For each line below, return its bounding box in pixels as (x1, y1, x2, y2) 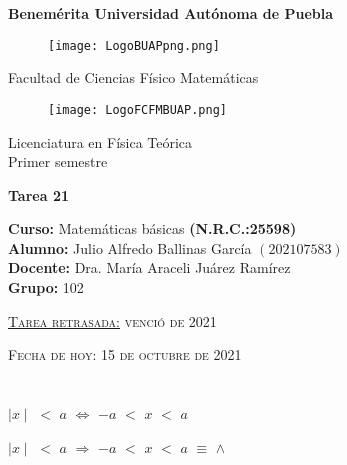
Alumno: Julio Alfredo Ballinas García (8, 237, 252, 258)
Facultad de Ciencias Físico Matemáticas (8, 67, 259, 88)
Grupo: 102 (8, 277, 84, 298)
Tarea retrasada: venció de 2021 (8, 310, 217, 331)
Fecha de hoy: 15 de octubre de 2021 (8, 344, 242, 365)
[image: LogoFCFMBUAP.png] (48, 102, 227, 117)
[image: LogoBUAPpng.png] (48, 38, 220, 53)
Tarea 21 (8, 184, 69, 205)
